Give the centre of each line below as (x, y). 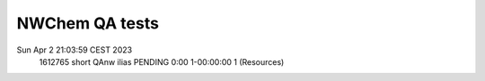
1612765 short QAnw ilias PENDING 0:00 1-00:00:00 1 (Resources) (162, 61)
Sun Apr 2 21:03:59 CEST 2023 (75, 50)
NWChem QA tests (88, 23)
